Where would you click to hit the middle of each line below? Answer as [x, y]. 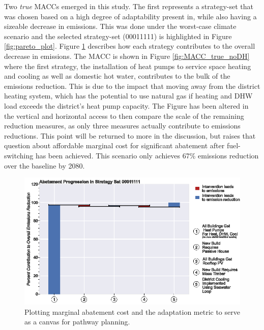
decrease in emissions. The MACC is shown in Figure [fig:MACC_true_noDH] [127, 56]
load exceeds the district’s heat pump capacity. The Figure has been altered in [126, 105]
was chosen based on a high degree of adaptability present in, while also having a [130, 16]
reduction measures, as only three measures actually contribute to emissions [122, 126]
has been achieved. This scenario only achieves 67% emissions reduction [147, 155]
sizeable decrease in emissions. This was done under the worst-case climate [120, 26]
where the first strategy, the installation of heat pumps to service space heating [128, 66]
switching [19, 155]
